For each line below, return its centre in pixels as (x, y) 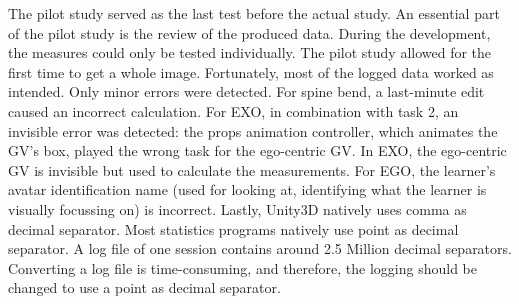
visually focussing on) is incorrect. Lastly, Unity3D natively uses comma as (237, 208)
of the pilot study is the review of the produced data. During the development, (249, 32)
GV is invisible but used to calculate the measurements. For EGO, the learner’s (252, 169)
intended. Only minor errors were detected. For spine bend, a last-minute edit (246, 91)
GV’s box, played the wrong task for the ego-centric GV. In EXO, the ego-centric (257, 150)
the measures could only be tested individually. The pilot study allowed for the (250, 52)
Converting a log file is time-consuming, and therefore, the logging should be (242, 267)
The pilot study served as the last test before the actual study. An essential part (254, 13)
